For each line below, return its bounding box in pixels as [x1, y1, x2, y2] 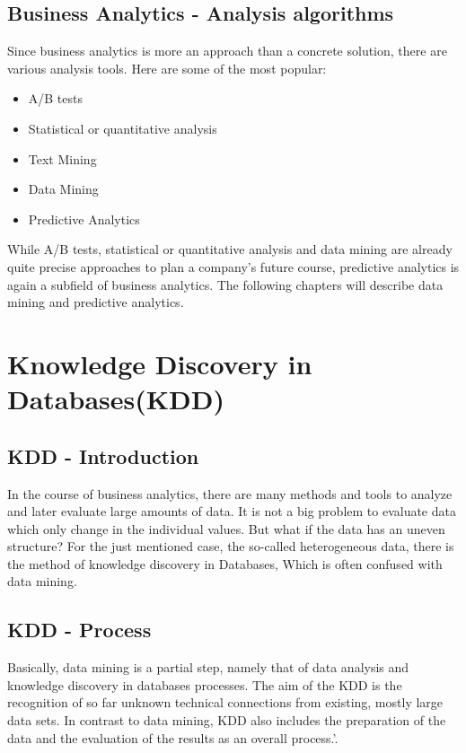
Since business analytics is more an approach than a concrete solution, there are [7, 41, 447, 60]
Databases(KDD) [7, 381, 224, 417]
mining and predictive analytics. [7, 293, 184, 311]
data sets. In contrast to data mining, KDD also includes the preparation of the [7, 711, 446, 730]
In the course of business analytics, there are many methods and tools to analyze [7, 484, 453, 503]
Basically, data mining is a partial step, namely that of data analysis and [7, 658, 409, 677]
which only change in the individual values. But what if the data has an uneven [7, 519, 445, 538]
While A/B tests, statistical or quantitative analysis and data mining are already [7, 240, 453, 258]
